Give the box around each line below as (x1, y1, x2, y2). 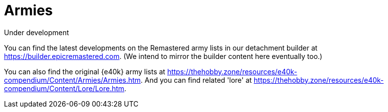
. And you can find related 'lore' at (140, 75, 252, 84)
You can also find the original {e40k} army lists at (4, 67, 166, 76)
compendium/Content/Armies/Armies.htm (4, 75, 141, 84)
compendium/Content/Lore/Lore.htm (4, 84, 124, 93)
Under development (4, 28, 69, 37)
